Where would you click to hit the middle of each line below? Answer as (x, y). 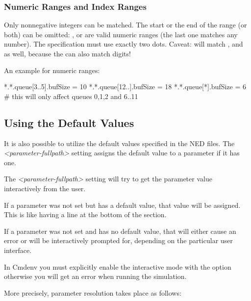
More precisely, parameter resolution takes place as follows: (93, 292)
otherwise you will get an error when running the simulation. (95, 276)
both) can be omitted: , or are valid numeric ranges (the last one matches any (121, 34)
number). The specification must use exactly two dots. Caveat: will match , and (124, 44)
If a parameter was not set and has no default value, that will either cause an (120, 231)
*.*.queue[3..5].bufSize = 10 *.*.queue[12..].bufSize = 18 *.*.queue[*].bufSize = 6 (125, 87)
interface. (18, 250)
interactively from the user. (45, 188)
